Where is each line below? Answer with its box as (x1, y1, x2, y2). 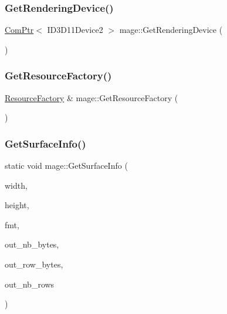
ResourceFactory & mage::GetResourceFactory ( (5, 91, 178, 103)
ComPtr (5, 24, 34, 36)
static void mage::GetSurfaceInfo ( (5, 159, 128, 172)
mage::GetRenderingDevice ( (119, 24, 223, 36)
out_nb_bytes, (5, 238, 59, 250)
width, (5, 179, 28, 191)
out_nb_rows (5, 278, 55, 290)
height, (5, 199, 29, 211)
